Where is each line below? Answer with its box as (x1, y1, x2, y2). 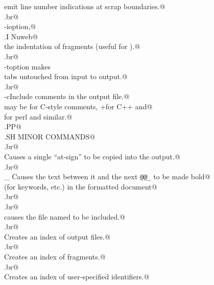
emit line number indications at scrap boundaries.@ (4, 1, 165, 11)
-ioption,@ (4, 21, 36, 32)
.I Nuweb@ (4, 31, 38, 41)
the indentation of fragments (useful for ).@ (4, 41, 140, 52)
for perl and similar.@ (4, 111, 73, 122)
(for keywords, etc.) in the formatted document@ (4, 181, 157, 192)
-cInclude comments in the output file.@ (4, 91, 130, 102)
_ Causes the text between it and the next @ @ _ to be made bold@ (4, 171, 210, 182)
